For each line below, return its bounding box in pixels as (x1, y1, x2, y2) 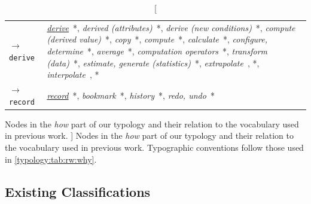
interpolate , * (47, 68, 99, 81)
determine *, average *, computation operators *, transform (47, 45, 267, 57)
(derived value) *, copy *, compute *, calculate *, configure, (47, 33, 268, 45)
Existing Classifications (5, 182, 151, 200)
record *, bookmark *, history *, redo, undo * (47, 89, 215, 101)
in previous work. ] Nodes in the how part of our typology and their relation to (5, 129, 294, 142)
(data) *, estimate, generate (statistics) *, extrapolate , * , (47, 56, 260, 69)
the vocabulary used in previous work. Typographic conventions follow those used (5, 141, 304, 154)
